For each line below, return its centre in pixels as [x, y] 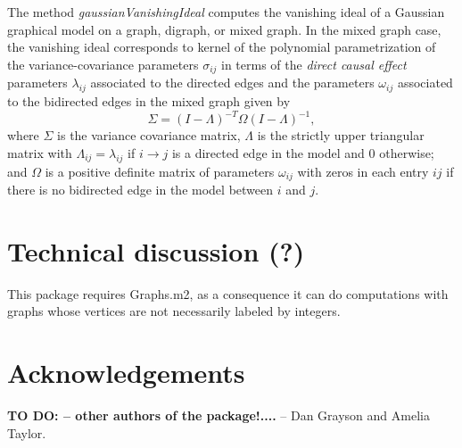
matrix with [40, 152]
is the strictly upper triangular [341, 135]
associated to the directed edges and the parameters [232, 83]
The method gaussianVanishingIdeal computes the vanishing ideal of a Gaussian [226, 12]
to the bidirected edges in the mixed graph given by [149, 101]
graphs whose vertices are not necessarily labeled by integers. [174, 311]
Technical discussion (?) [156, 250]
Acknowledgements [126, 373]
